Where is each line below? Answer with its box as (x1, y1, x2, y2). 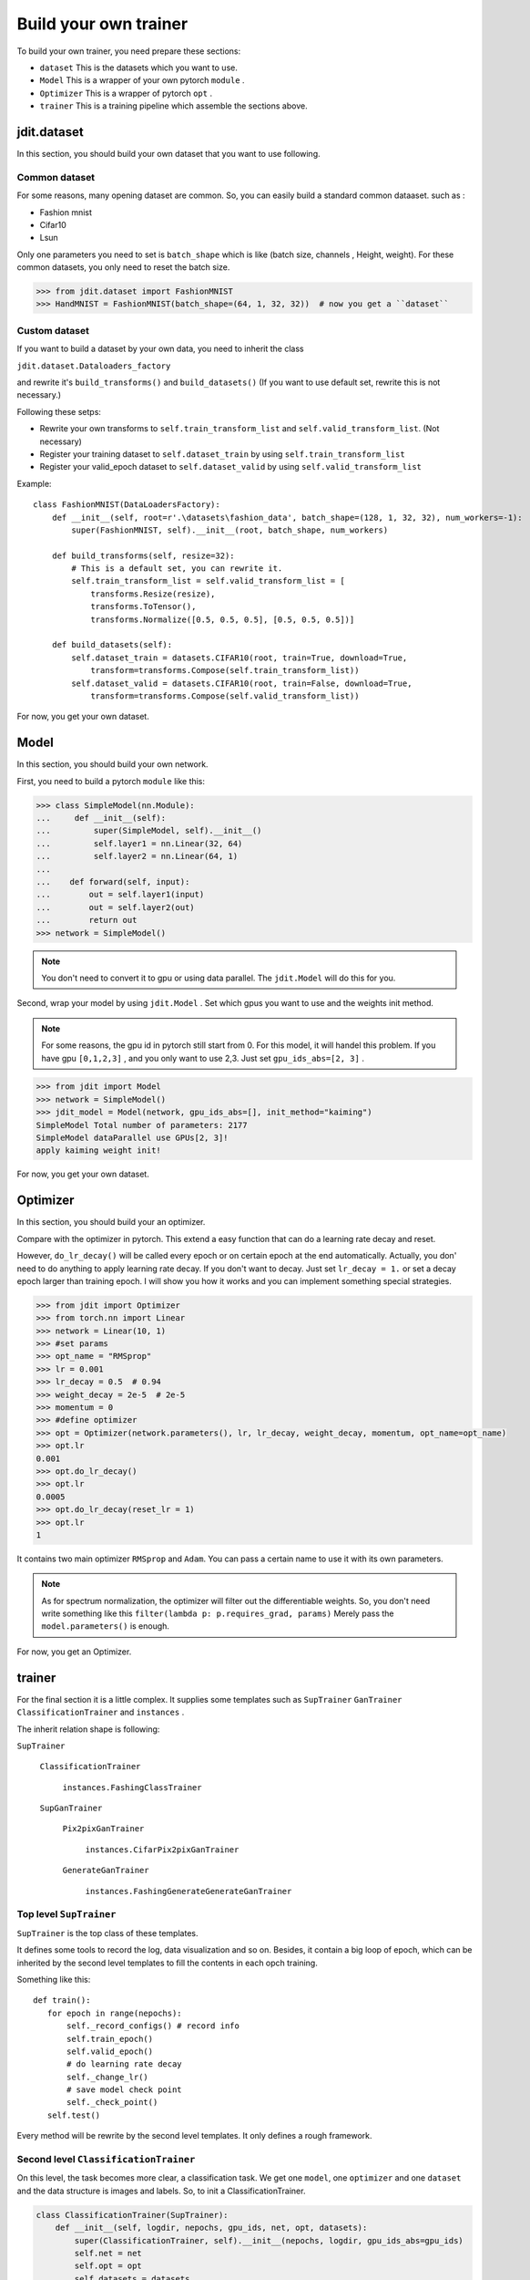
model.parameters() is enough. (41, 1621, 170, 1632)
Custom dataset (16, 324, 90, 337)
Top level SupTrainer (16, 1908, 117, 1921)
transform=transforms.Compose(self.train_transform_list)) (90, 666, 360, 676)
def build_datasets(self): (51, 639, 173, 650)
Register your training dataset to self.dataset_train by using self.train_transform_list (39, 448, 405, 460)
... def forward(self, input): (36, 876, 190, 886)
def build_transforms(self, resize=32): (51, 550, 236, 561)
